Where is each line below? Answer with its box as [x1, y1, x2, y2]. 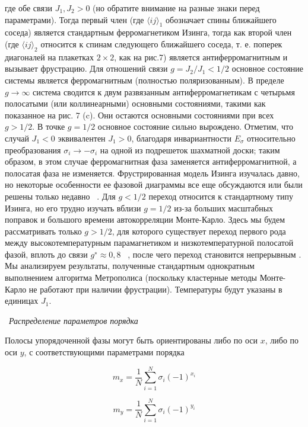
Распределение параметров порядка [9, 314, 138, 326]
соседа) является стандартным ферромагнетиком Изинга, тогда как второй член [5, 26, 292, 38]
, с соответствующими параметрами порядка [24, 346, 185, 358]
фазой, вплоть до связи [5, 248, 88, 260]
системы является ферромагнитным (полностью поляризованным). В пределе [5, 73, 284, 86]
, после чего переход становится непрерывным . [128, 248, 301, 260]
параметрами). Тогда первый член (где [5, 13, 144, 25]
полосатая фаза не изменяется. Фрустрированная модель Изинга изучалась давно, [5, 166, 300, 179]
